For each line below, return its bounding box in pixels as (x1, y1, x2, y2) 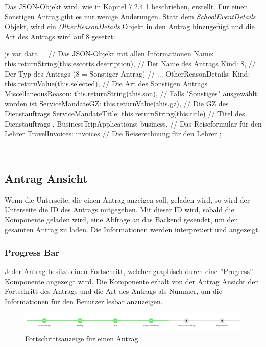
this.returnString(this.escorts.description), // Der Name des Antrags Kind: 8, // (5, 58, 256, 68)
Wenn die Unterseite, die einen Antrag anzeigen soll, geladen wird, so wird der (5, 194, 250, 205)
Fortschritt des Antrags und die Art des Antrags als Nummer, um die (5, 286, 222, 296)
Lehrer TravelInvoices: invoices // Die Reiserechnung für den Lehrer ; (5, 128, 222, 139)
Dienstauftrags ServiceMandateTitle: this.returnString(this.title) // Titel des (5, 108, 245, 118)
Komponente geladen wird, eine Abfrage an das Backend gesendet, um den (5, 214, 238, 225)
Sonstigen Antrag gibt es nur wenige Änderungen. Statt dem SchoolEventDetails (5, 11, 256, 21)
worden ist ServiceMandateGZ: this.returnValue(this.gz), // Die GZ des (5, 98, 229, 109)
